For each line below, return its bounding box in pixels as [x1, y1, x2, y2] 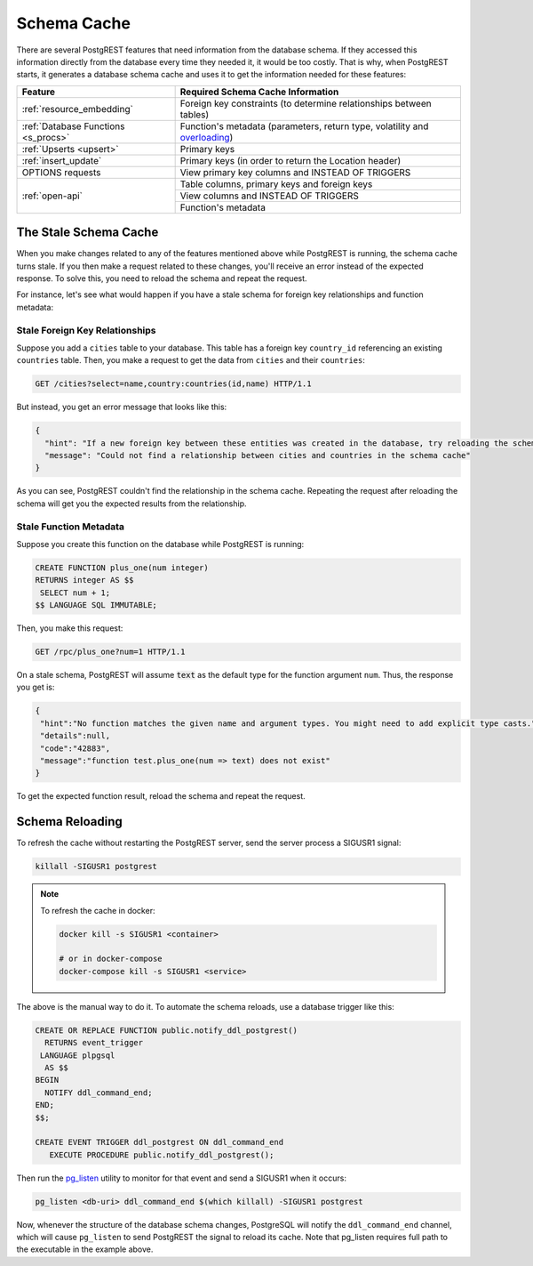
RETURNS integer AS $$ [35, 575, 134, 585]
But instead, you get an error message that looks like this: [16, 401, 227, 413]
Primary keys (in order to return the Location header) [179, 154, 402, 166]
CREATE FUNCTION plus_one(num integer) [35, 562, 209, 573]
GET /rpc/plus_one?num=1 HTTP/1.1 [35, 647, 186, 657]
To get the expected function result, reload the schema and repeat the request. [16, 791, 306, 802]
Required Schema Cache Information [179, 85, 339, 98]
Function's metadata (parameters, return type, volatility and [179, 120, 429, 133]
